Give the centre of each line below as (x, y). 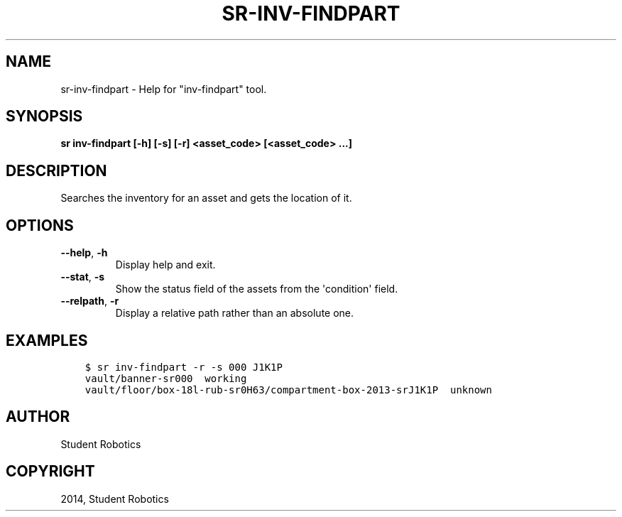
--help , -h (84, 253)
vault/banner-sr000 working (166, 378)
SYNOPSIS (44, 116)
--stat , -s (83, 277)
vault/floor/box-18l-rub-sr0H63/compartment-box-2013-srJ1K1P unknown (288, 390)
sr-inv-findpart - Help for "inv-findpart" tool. (164, 89)
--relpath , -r (90, 301)
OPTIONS (40, 225)
